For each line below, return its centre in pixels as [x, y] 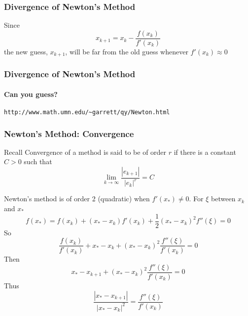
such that [38, 161]
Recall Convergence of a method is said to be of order [85, 152]
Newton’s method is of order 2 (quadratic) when [77, 199]
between [223, 199]
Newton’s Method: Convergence [69, 133]
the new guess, [26, 51]
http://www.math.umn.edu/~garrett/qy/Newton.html [87, 112]
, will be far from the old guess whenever [127, 51]
